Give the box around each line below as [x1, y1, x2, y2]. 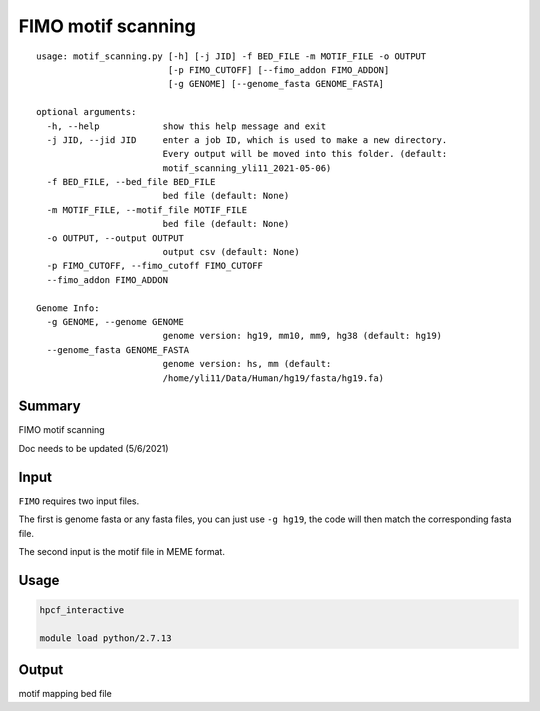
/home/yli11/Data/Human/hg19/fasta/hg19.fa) [162, 372, 385, 384]
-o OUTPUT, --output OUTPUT [46, 232, 185, 244]
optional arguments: [36, 106, 137, 118]
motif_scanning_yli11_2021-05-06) [162, 162, 332, 174]
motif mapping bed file [18, 688, 112, 700]
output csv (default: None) [162, 246, 300, 258]
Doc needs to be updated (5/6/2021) [18, 442, 169, 454]
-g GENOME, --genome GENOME [46, 316, 185, 327]
